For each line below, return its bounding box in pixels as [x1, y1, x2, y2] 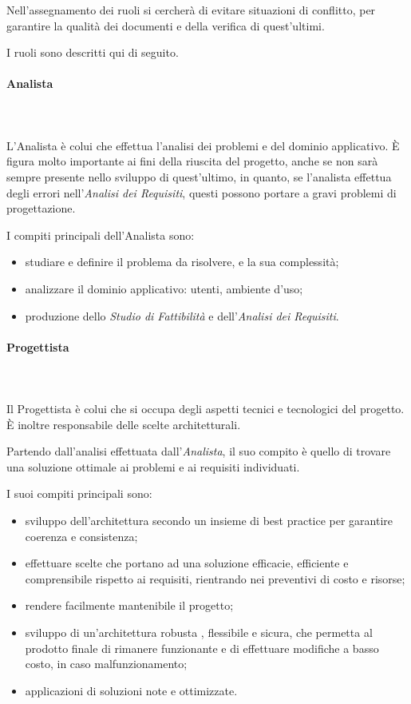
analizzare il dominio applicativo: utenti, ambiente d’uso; [25, 280, 303, 296]
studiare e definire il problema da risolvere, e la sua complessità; [25, 253, 339, 270]
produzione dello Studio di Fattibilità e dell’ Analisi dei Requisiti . [25, 307, 339, 324]
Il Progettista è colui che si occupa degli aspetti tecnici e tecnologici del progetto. [6, 400, 405, 417]
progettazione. [6, 200, 76, 217]
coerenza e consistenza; [25, 527, 138, 544]
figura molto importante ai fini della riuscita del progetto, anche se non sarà [6, 153, 378, 169]
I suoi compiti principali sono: [6, 485, 152, 502]
